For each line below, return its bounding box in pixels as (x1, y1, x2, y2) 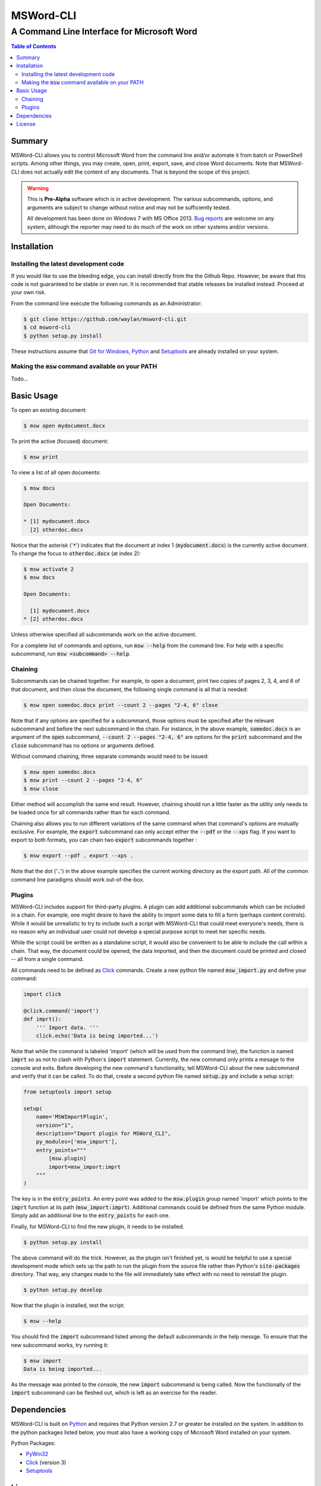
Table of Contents (11, 43, 56, 50)
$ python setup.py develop (23, 1287, 102, 1293)
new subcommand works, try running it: (11, 1341, 109, 1349)
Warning (27, 184, 49, 191)
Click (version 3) (26, 1459, 67, 1466)
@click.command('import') (23, 1008, 99, 1014)
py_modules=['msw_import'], (36, 1138, 118, 1145)
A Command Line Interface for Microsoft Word (11, 26, 197, 37)
